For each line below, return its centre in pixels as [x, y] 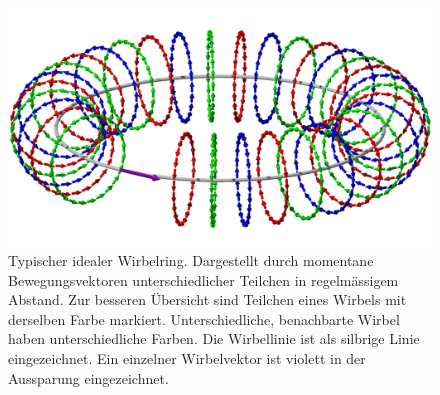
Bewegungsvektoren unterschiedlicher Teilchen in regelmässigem [203, 279]
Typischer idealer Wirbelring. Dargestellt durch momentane [191, 260]
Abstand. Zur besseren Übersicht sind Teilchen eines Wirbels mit [207, 299]
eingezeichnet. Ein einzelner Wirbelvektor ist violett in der [187, 358]
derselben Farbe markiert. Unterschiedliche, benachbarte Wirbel [204, 318]
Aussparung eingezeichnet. [88, 377]
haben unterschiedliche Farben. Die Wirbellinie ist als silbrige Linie [214, 338]
